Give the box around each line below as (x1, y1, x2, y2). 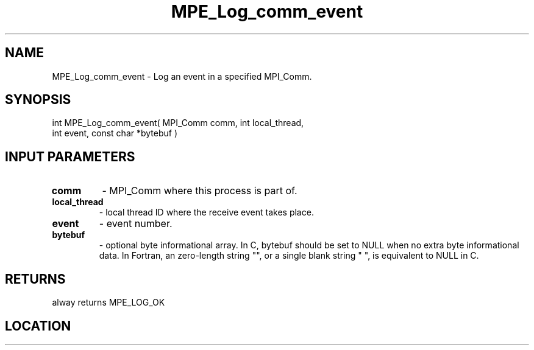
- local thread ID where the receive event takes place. (99, 207, 314, 218)
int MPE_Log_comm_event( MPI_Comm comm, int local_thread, (52, 117, 304, 128)
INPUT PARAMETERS (5, 149, 135, 164)
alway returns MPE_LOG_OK (52, 297, 165, 308)
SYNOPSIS (5, 92, 71, 108)
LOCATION (5, 318, 71, 334)
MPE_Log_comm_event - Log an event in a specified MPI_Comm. (52, 71, 312, 82)
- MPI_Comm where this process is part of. (102, 184, 297, 197)
